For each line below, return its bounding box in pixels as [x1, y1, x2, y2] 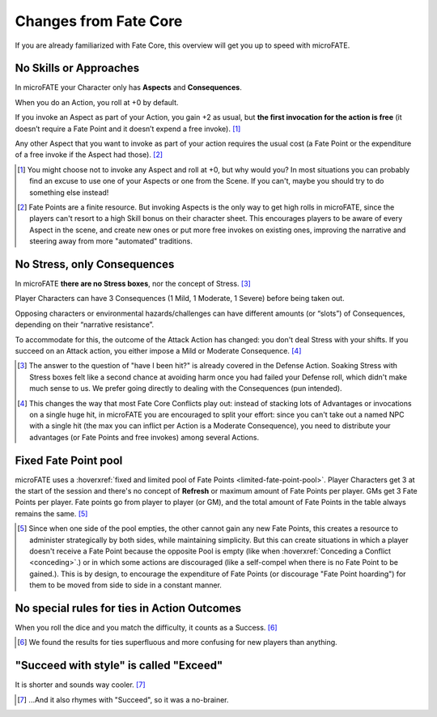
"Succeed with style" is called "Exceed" [15, 659, 223, 672]
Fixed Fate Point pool [15, 453, 123, 467]
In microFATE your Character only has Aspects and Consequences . [15, 83, 242, 92]
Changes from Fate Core [15, 12, 183, 30]
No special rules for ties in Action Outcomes [15, 601, 242, 615]
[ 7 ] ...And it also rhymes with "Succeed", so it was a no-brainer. [17, 694, 229, 704]
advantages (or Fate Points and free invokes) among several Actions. [29, 432, 259, 442]
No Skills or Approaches [15, 62, 140, 75]
